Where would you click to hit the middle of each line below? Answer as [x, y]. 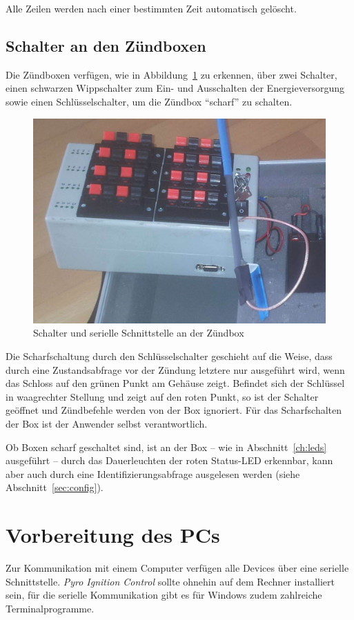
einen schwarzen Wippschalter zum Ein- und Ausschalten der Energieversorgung [175, 88]
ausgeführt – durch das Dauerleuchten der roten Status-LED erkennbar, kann [169, 460]
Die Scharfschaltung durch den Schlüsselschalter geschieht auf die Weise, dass [169, 356]
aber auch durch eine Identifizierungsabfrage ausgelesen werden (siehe [153, 473]
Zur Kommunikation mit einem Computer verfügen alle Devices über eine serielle [177, 568]
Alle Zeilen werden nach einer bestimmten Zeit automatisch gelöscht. [151, 8]
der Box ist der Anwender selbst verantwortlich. [107, 423]
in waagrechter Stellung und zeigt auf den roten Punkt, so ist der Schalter [162, 396]
